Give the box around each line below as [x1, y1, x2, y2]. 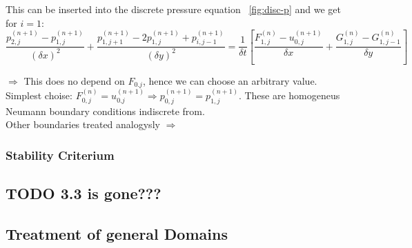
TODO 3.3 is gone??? [6, 183, 161, 204]
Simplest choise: [6, 87, 72, 102]
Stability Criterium [6, 146, 115, 163]
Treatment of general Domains [6, 223, 228, 244]
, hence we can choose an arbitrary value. [142, 73, 317, 87]
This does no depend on [23, 73, 125, 87]
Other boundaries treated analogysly [6, 117, 160, 132]
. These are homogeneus [238, 87, 340, 102]
